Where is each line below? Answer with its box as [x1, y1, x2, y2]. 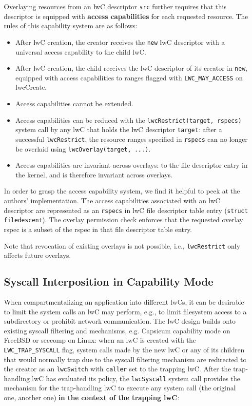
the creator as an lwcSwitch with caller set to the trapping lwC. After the [4, 364, 231, 374]
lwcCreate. [15, 82, 47, 92]
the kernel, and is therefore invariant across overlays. [15, 169, 173, 179]
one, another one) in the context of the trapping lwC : [4, 392, 179, 403]
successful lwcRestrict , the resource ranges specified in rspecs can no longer [15, 134, 248, 144]
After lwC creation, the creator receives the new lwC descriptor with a [15, 37, 225, 47]
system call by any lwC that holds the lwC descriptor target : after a [15, 124, 222, 135]
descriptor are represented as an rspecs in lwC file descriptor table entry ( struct [4, 205, 248, 215]
